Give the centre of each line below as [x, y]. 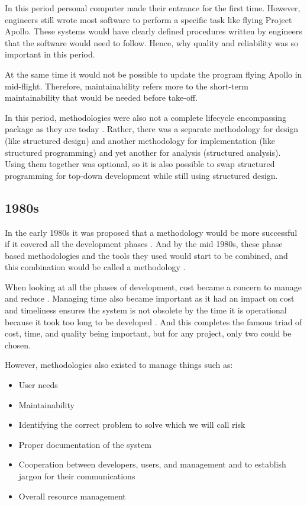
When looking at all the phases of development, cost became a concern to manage [153, 286]
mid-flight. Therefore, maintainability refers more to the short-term [127, 86]
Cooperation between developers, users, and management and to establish [152, 464]
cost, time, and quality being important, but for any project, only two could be [148, 333]
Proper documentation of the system [85, 444]
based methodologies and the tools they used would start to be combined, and [146, 255]
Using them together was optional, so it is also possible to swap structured [140, 164]
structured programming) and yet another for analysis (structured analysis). [143, 152]
